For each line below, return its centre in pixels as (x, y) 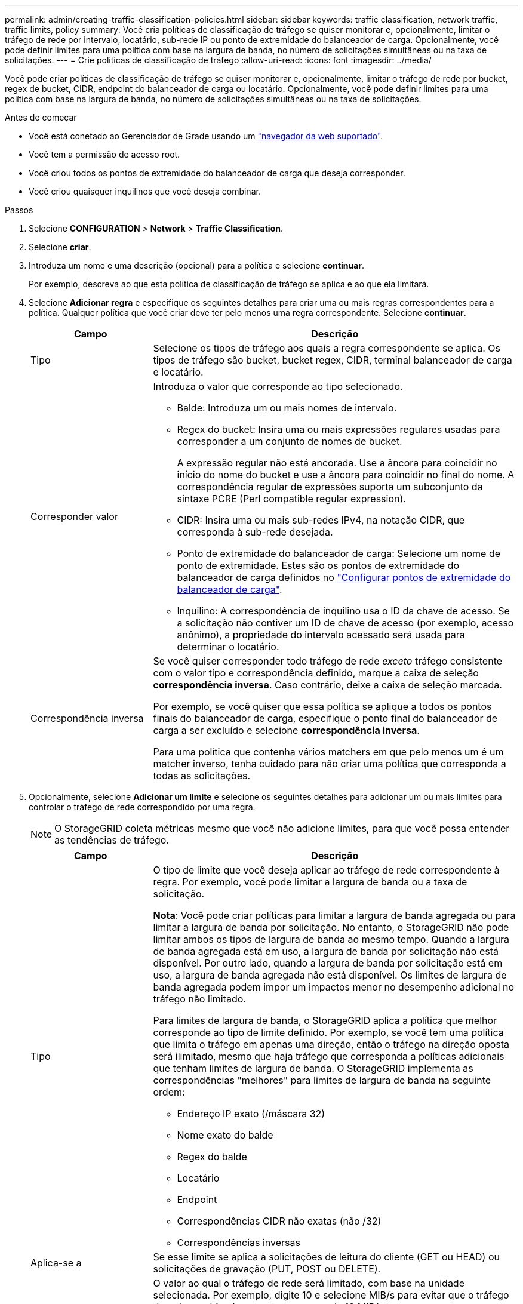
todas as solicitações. (202, 776)
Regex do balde (212, 1157)
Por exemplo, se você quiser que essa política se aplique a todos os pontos (322, 706)
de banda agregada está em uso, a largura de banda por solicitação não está (326, 951)
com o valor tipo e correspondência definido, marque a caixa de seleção (316, 673)
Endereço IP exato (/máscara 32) (251, 1114)
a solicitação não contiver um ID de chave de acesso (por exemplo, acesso (345, 623)
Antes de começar (41, 117)
